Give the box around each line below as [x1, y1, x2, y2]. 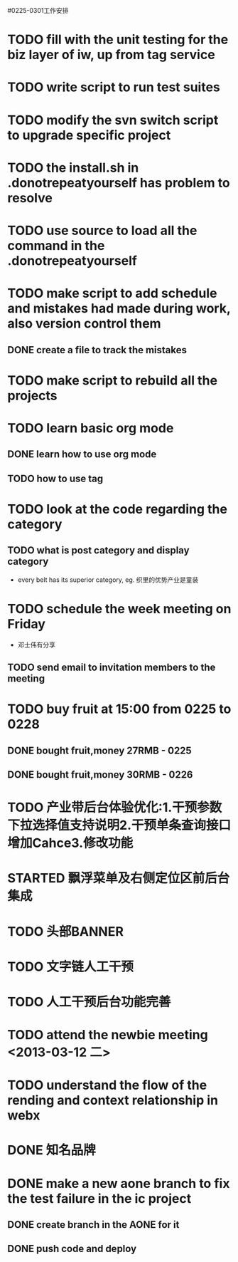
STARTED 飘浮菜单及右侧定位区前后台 [7, 870, 230, 887]
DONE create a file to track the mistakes [7, 344, 187, 356]
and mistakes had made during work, [7, 301, 231, 317]
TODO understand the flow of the [7, 1078, 207, 1093]
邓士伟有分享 [17, 640, 55, 649]
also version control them [7, 315, 161, 332]
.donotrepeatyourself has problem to [7, 174, 231, 191]
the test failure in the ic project [7, 1190, 192, 1206]
